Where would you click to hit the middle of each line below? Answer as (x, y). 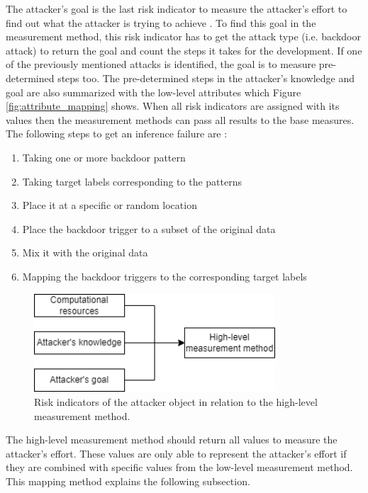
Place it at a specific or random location (110, 205)
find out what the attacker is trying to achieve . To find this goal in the (161, 22)
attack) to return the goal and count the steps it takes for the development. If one (184, 50)
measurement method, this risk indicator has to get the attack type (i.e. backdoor (183, 36)
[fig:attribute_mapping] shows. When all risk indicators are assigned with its (173, 106)
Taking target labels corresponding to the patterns (132, 181)
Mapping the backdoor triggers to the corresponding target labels (165, 276)
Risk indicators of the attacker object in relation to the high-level (176, 401)
